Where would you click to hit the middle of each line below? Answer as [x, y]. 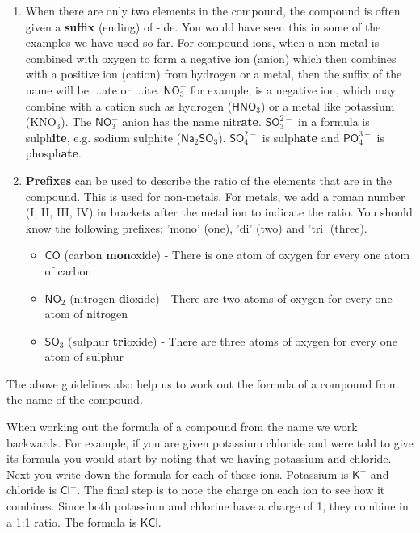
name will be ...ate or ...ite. [92, 89]
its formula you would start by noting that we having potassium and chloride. [199, 458]
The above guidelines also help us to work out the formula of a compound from [203, 383]
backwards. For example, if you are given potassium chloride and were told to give [210, 442]
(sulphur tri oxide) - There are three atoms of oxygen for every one [233, 340]
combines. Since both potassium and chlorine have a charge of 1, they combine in [208, 506]
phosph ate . [53, 153]
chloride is [31, 490]
